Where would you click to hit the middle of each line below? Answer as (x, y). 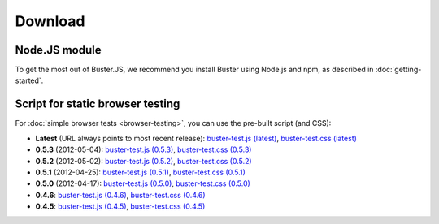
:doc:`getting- (398, 70)
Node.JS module (58, 50)
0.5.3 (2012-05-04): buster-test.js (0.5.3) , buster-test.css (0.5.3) (143, 149)
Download (50, 21)
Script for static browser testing (98, 104)
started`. (29, 80)
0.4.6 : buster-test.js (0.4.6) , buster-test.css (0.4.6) (120, 195)
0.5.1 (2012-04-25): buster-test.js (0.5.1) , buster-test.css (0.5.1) (140, 172)
